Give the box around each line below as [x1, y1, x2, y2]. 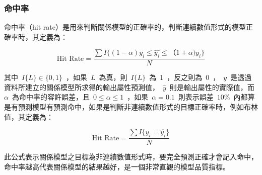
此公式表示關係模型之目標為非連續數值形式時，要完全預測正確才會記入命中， [4, 151, 258, 162]
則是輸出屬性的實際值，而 [169, 81, 254, 92]
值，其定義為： [4, 111, 53, 122]
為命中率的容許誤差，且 [12, 92, 90, 102]
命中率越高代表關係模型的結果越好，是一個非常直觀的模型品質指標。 [4, 161, 230, 171]
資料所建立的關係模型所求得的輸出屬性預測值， [4, 81, 159, 92]
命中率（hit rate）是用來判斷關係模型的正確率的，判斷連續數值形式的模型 [4, 22, 246, 32]
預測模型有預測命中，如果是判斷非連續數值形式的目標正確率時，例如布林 [18, 102, 258, 112]
